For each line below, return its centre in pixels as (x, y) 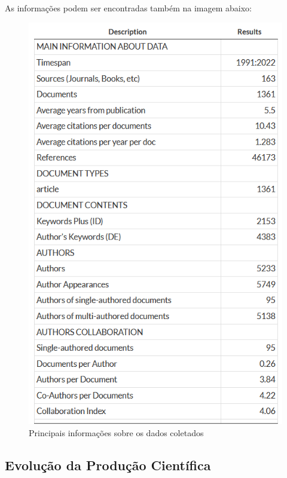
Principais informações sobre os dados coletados (116, 432)
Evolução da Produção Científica (108, 465)
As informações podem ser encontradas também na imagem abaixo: (128, 8)
